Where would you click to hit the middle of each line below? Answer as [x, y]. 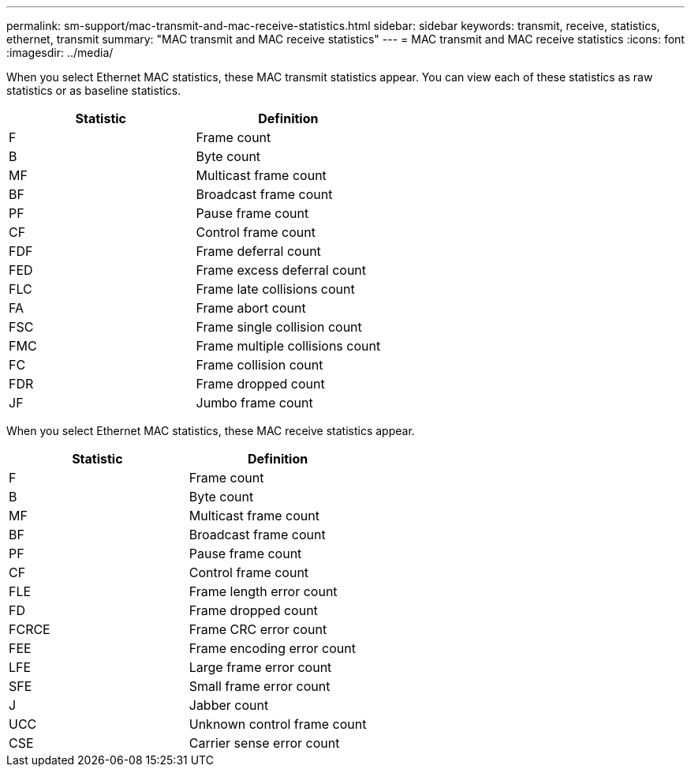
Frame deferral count [258, 251]
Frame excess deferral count [281, 270]
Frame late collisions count [275, 289]
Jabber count [229, 705]
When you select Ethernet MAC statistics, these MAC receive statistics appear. [211, 431]
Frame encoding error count [272, 648]
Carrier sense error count [264, 743]
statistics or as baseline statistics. [94, 90]
